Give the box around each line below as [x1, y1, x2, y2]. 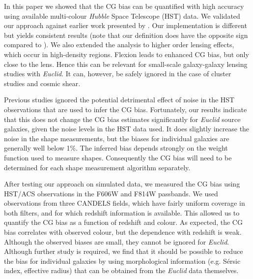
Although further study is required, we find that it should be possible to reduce [4, 246, 243, 256]
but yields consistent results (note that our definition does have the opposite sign [4, 30, 248, 40]
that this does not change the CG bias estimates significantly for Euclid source [4, 114, 241, 124]
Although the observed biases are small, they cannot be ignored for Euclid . [4, 236, 229, 247]
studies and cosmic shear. [4, 78, 81, 88]
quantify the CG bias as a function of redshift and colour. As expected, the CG [4, 217, 243, 227]
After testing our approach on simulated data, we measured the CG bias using [4, 179, 240, 189]
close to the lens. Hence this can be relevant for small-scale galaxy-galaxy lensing [4, 59, 248, 69]
